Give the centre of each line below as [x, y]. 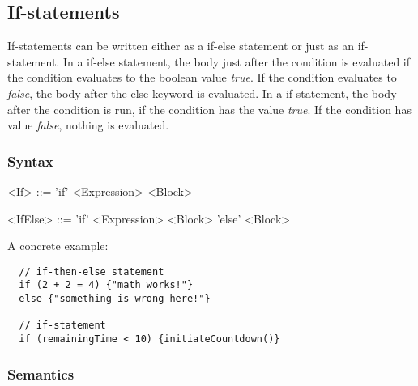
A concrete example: [58, 246]
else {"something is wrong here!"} [115, 299]
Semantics [41, 373]
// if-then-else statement [92, 271]
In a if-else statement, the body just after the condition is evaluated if [237, 61]
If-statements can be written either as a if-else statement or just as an [181, 46]
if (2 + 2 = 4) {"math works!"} [106, 285]
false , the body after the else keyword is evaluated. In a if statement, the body [202, 93]
